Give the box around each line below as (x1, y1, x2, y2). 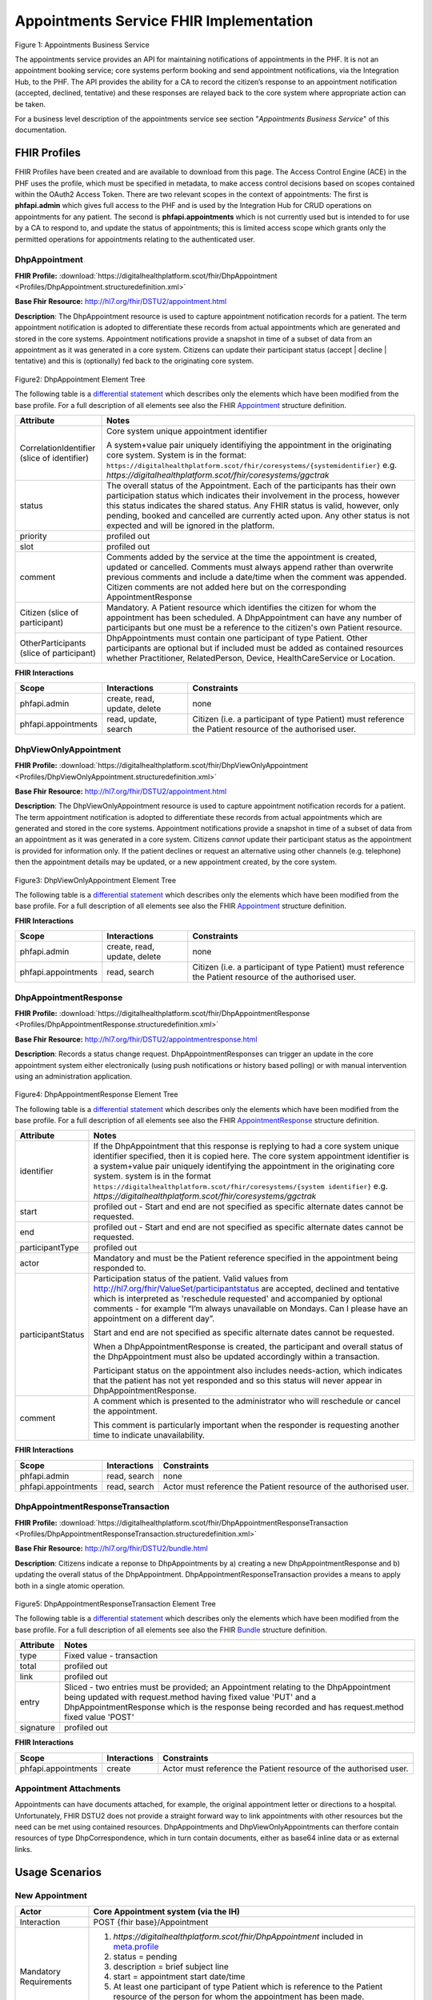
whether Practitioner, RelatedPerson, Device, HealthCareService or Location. (106, 652, 396, 663)
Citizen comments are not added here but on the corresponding (106, 581, 347, 592)
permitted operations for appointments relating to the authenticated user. (14, 234, 256, 244)
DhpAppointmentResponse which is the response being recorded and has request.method (64, 1702, 404, 1713)
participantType (19, 1242, 79, 1254)
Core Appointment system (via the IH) (93, 1906, 240, 1917)
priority (19, 530, 47, 542)
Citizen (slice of (19, 606, 79, 618)
